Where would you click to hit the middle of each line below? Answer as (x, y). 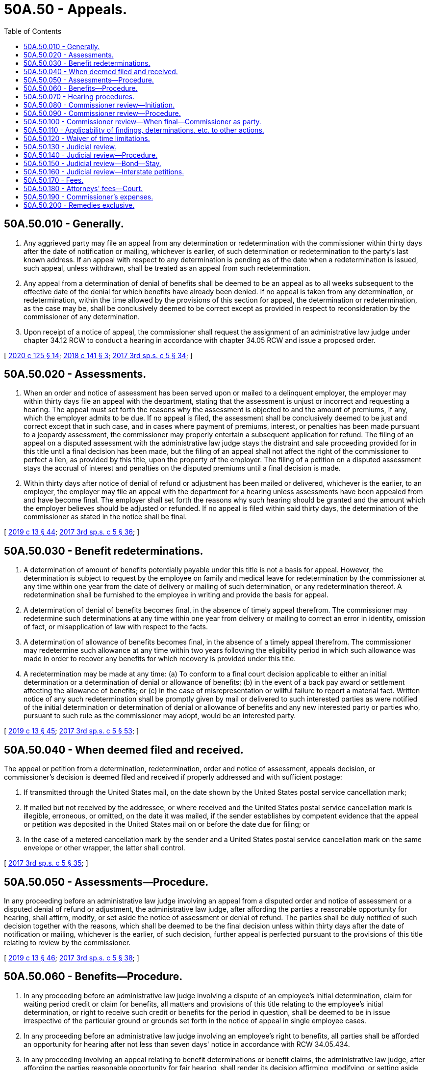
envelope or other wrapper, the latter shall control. (104, 848)
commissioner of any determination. (82, 316)
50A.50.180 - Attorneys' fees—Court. (83, 188)
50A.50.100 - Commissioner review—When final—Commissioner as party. (142, 121)
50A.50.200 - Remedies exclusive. (79, 205)
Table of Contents (33, 31)
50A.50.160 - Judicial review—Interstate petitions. (104, 171)
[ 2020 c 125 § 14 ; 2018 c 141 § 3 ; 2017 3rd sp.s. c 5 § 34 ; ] (98, 355)
